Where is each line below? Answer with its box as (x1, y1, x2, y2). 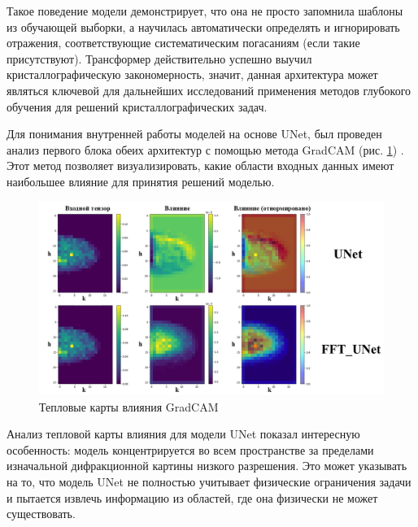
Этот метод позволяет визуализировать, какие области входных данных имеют (7, 157, 394, 174)
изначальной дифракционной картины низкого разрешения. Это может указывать (7, 457, 407, 474)
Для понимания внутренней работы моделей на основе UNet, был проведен (7, 125, 382, 142)
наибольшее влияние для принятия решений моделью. (7, 172, 275, 189)
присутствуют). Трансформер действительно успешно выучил (7, 50, 312, 67)
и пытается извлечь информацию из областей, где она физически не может (7, 489, 378, 506)
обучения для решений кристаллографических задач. (7, 98, 268, 115)
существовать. (7, 505, 76, 522)
